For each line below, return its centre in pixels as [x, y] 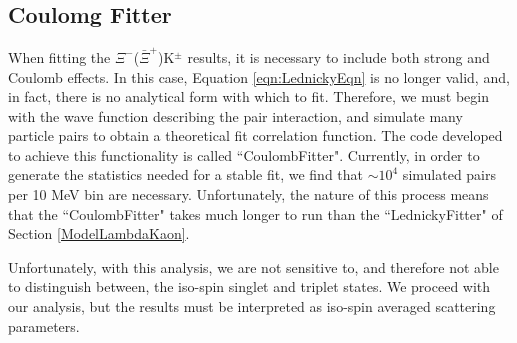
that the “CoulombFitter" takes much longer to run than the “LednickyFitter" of [255, 213]
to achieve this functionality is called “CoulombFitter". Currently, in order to [244, 154]
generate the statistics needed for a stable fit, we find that [186, 174]
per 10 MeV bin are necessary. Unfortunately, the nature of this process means [248, 194]
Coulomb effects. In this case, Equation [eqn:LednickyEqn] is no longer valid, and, [259, 76]
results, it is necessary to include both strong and [338, 56]
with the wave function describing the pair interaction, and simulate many [235, 115]
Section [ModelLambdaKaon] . [99, 233]
